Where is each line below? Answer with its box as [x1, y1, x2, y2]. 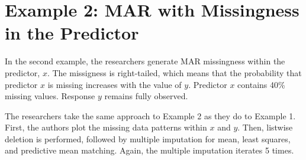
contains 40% [237, 78, 285, 90]
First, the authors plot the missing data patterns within [5, 121, 207, 133]
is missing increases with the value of [47, 78, 182, 90]
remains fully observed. [104, 90, 188, 102]
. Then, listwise [237, 121, 293, 133]
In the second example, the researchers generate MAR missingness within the [5, 55, 285, 67]
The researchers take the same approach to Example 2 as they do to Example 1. [5, 109, 296, 122]
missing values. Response [5, 90, 95, 102]
